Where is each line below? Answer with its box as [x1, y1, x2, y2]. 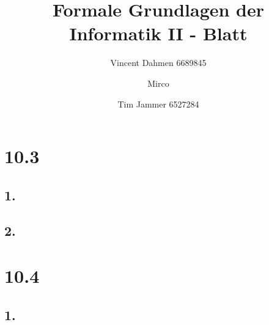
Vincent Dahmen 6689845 [110, 56, 207, 69]
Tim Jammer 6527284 [117, 97, 199, 110]
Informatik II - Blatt [69, 21, 248, 46]
